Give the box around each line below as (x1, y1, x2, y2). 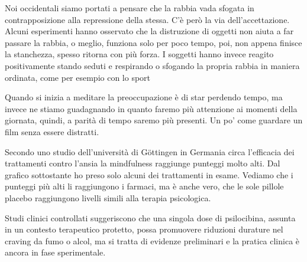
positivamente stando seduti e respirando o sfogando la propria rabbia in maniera (5, 59, 300, 71)
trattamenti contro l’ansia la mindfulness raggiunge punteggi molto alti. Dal (5, 157, 280, 169)
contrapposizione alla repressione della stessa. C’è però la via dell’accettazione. (5, 13, 290, 25)
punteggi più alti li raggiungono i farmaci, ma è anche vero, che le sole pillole (5, 180, 284, 192)
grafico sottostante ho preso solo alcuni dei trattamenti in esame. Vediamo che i (5, 168, 293, 181)
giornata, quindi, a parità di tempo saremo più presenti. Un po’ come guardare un (5, 114, 303, 126)
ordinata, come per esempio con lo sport (5, 71, 151, 83)
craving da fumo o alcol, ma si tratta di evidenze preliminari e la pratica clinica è (5, 234, 300, 247)
